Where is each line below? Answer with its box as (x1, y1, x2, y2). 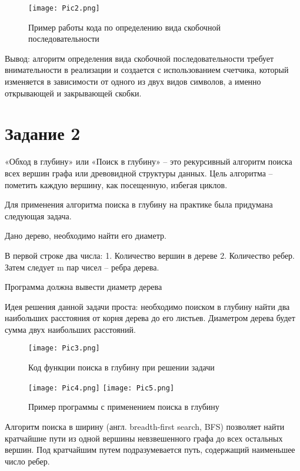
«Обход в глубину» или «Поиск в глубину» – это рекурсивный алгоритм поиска (5, 155, 292, 168)
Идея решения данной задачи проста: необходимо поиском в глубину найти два (5, 300, 290, 312)
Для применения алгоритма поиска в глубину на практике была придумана (5, 198, 273, 211)
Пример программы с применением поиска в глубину (28, 400, 219, 413)
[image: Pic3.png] (28, 344, 100, 353)
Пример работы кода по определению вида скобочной (28, 21, 221, 33)
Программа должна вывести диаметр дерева (5, 280, 162, 293)
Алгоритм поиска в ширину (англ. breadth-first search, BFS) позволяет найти (5, 420, 285, 432)
